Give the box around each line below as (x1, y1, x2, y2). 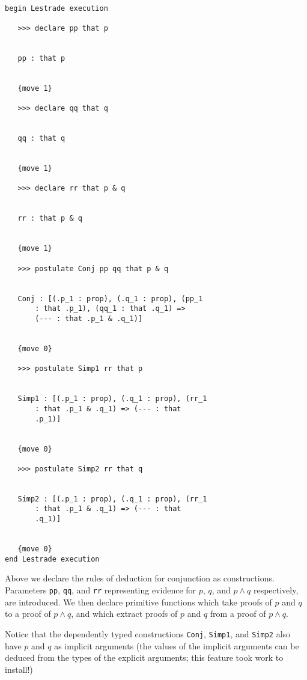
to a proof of (5, 607, 51, 620)
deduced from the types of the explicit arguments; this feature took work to (5, 651, 284, 664)
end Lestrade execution (5, 554, 100, 563)
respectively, (253, 584, 299, 596)
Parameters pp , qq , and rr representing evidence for (5, 584, 196, 596)
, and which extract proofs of (71, 607, 178, 620)
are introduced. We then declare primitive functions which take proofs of (5, 595, 272, 608)
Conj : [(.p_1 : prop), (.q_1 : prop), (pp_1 (17, 294, 203, 303)
